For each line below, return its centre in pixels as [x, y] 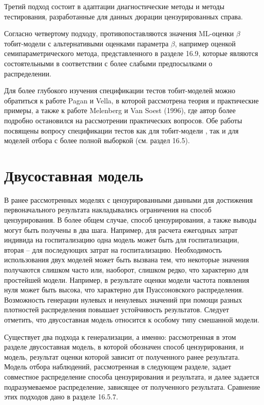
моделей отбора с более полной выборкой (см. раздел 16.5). [97, 140]
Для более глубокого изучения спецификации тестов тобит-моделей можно [120, 90]
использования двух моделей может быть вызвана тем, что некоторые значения [127, 260]
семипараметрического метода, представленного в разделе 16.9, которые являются [131, 53]
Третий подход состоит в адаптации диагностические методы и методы [114, 6]
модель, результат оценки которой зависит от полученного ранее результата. [122, 356]
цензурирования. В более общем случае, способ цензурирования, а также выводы [130, 220]
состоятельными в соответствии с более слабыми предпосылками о [108, 63]
